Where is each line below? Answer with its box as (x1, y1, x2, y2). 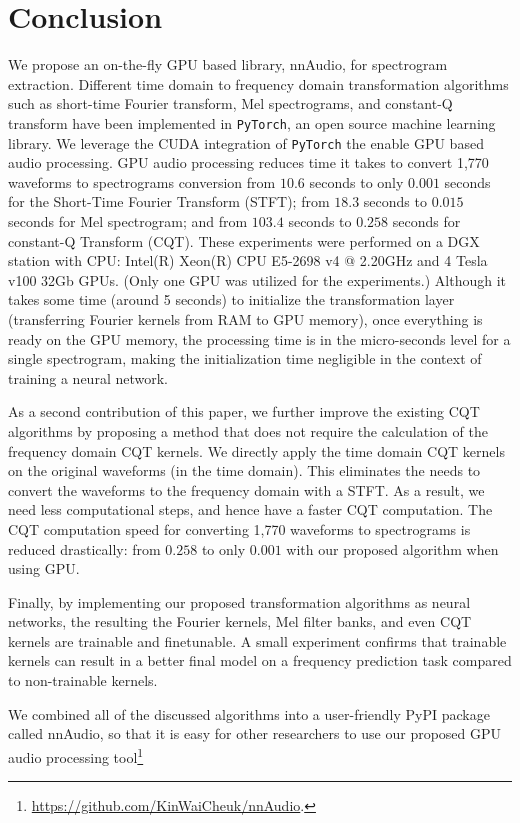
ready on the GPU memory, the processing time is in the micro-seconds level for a (8, 328, 511, 349)
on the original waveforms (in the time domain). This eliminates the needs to (8, 460, 481, 481)
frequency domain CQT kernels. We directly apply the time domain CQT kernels (8, 440, 505, 461)
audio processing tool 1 (8, 743, 144, 767)
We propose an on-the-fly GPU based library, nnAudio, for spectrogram (8, 54, 448, 75)
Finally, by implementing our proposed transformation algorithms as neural (8, 591, 471, 612)
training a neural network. (8, 367, 168, 388)
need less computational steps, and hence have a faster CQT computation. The (8, 499, 493, 520)
